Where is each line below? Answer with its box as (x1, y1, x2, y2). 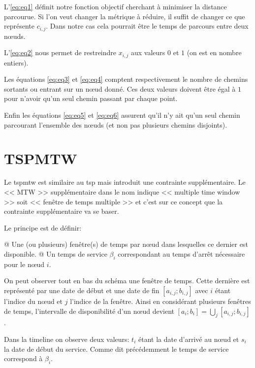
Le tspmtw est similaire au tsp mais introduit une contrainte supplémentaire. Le (4, 177, 246, 187)
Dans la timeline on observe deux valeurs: (4, 334, 129, 344)
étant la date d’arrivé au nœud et (138, 334, 239, 344)
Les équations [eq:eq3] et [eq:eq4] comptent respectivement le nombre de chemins (4, 74, 248, 84)
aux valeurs (130, 47, 165, 58)
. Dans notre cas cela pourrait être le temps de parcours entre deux (46, 21, 249, 31)
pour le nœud (4, 259, 45, 269)
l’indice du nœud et (4, 296, 63, 306)
